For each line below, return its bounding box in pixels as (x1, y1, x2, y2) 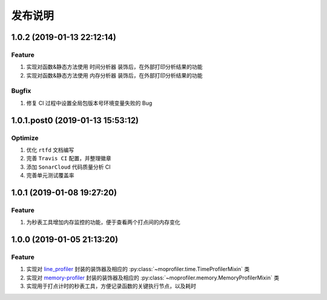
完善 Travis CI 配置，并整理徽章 (26, 155, 111, 162)
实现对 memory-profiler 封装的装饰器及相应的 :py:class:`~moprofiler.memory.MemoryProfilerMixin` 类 (26, 274, 280, 281)
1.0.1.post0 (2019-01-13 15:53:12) (11, 115, 139, 125)
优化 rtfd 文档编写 (26, 146, 74, 154)
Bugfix (11, 86, 31, 95)
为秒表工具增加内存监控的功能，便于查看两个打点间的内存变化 (26, 218, 180, 226)
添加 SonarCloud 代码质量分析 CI (26, 163, 111, 171)
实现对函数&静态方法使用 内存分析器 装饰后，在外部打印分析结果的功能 (26, 71, 203, 79)
